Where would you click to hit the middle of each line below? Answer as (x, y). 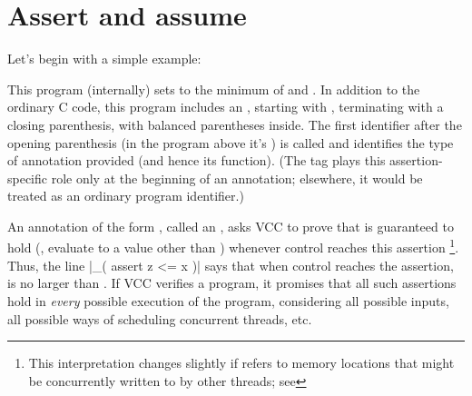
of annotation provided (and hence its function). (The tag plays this (197, 160)
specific (28, 178)
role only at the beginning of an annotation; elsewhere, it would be (237, 178)
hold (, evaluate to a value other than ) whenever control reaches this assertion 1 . (233, 246)
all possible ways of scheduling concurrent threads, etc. (160, 318)
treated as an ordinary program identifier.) (126, 196)
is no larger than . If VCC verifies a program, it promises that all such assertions (232, 283)
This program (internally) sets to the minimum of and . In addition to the (214, 89)
